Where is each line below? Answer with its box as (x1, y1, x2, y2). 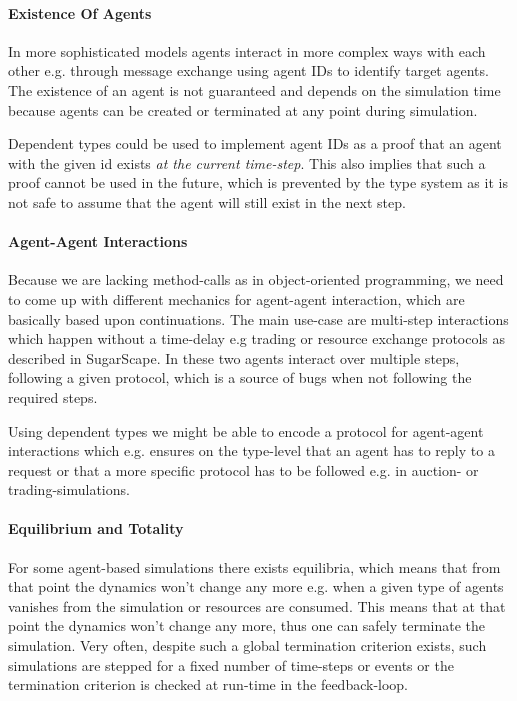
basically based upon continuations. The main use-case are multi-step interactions (8, 308, 509, 329)
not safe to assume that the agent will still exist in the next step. (8, 191, 406, 212)
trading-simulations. (8, 479, 130, 500)
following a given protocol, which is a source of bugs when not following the (8, 367, 472, 388)
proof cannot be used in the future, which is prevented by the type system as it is (8, 172, 508, 193)
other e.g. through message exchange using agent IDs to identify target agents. (8, 60, 489, 81)
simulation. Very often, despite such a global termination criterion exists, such (8, 635, 487, 656)
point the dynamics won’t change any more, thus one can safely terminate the (8, 615, 486, 636)
